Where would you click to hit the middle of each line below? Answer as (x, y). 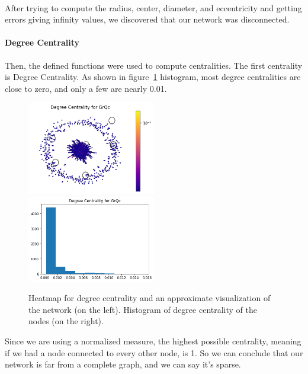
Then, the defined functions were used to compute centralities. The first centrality (154, 65)
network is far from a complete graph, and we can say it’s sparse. (123, 364)
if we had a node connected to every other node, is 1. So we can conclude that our (154, 352)
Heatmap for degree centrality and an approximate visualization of (150, 298)
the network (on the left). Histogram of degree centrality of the (143, 309)
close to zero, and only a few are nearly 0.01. (86, 88)
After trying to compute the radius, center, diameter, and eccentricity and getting (153, 7)
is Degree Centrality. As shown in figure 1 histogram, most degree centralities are (153, 77)
